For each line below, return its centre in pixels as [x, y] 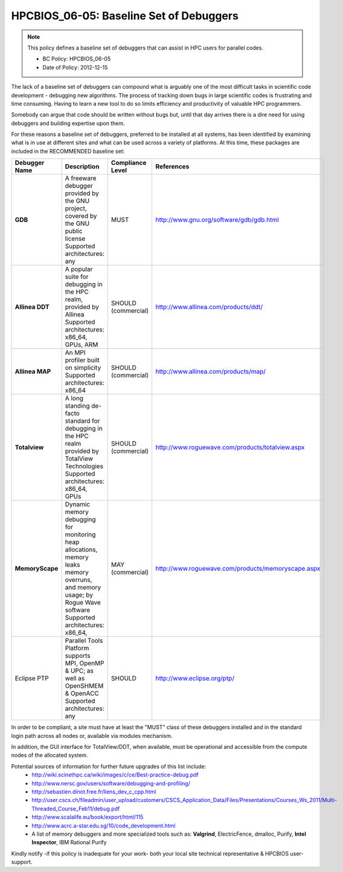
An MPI [75, 353]
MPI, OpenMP [85, 663]
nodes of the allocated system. [50, 755]
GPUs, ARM [82, 345]
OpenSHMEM [84, 686]
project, [76, 208]
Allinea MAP [33, 371]
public [74, 231]
